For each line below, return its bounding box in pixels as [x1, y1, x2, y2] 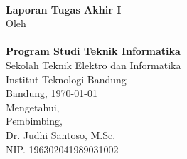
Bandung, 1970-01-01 [6, 86, 97, 101]
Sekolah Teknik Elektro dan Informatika [6, 57, 181, 72]
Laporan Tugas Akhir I [6, 1, 122, 16]
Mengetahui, [6, 99, 60, 114]
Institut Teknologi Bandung [6, 71, 127, 86]
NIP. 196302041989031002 [6, 141, 119, 156]
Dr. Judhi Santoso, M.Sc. [6, 127, 116, 142]
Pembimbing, [6, 113, 63, 128]
